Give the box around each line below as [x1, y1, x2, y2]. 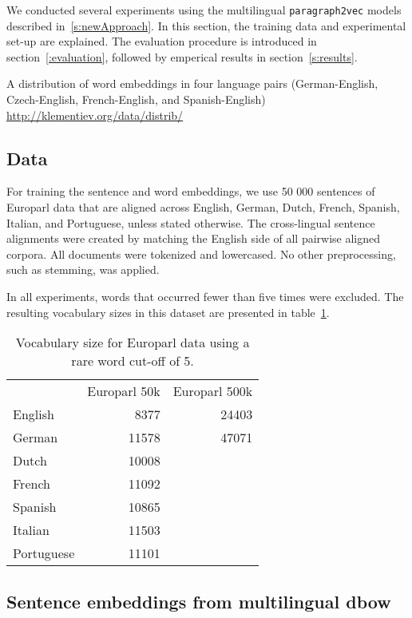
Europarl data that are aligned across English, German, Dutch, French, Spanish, [6, 199, 400, 216]
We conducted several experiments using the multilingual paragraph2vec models [6, 2, 402, 18]
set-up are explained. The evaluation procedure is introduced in [6, 33, 317, 50]
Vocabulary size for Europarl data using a [15, 333, 250, 352]
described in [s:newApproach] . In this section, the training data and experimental [6, 17, 406, 34]
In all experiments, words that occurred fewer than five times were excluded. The [6, 287, 404, 304]
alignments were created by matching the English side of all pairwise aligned [6, 230, 381, 247]
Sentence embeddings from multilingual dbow [6, 588, 391, 613]
